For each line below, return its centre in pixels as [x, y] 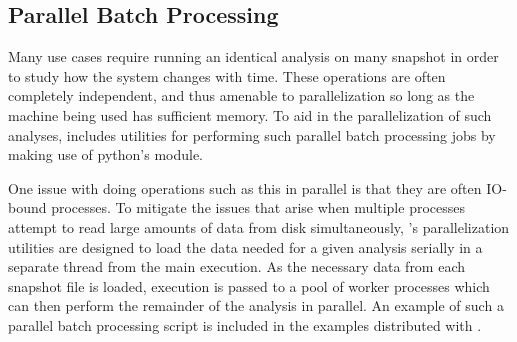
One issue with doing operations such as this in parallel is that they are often [245, 187]
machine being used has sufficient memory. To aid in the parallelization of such [250, 114]
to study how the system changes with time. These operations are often [227, 75]
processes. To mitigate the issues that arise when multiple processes [258, 207]
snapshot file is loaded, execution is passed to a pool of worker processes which [249, 285]
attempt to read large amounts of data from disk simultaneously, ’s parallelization [259, 226]
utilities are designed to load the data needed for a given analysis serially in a [245, 246]
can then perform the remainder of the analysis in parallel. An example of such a [256, 305]
